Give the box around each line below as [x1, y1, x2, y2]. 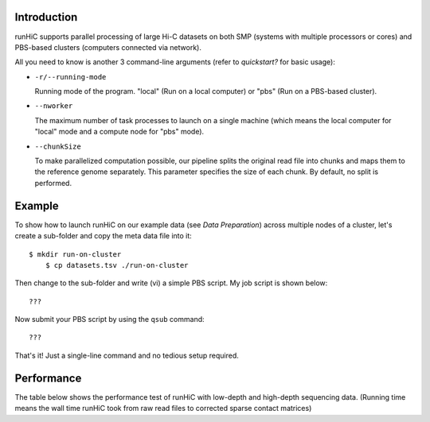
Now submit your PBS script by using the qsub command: [14, 315, 205, 324]
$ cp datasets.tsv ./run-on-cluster [45, 261, 189, 269]
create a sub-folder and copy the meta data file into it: [14, 231, 193, 241]
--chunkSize [34, 141, 81, 151]
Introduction [14, 10, 78, 24]
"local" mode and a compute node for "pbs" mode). [34, 127, 205, 137]
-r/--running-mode [34, 72, 107, 81]
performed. [34, 178, 72, 188]
